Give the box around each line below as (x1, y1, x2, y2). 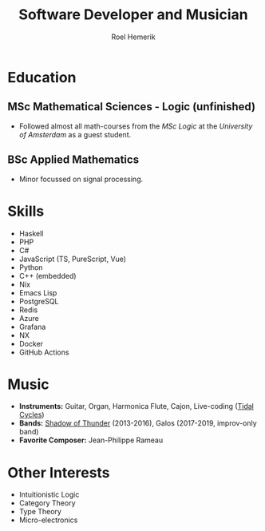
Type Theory (18, 507, 61, 517)
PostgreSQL (18, 296, 59, 306)
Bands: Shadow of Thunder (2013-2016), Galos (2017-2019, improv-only (18, 418, 257, 428)
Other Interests (7, 463, 110, 481)
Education (7, 68, 77, 86)
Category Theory (18, 498, 76, 508)
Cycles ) (18, 410, 45, 420)
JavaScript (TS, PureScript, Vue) (18, 254, 127, 264)
